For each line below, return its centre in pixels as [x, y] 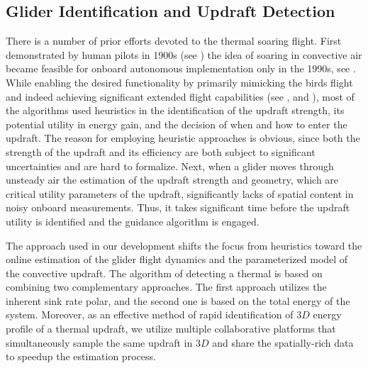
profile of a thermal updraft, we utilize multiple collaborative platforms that [171, 329]
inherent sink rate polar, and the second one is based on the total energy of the [178, 300]
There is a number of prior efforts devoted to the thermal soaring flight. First [174, 41]
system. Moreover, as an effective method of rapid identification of [150, 314]
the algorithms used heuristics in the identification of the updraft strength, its [175, 110]
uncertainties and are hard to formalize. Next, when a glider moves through [170, 166]
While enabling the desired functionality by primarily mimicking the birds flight [179, 82]
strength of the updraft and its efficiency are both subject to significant [161, 151]
